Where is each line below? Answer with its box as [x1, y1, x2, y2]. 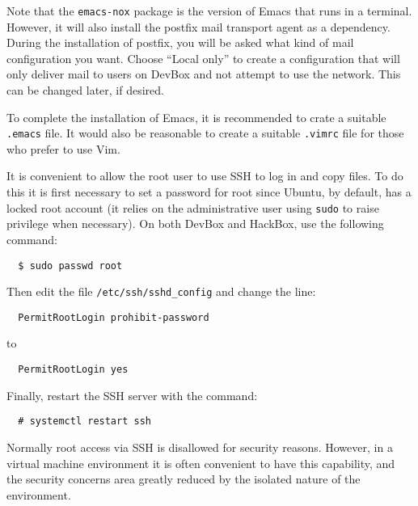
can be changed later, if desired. [6, 82, 164, 99]
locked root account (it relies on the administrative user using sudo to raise [6, 199, 379, 216]
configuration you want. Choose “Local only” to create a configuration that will [6, 49, 400, 66]
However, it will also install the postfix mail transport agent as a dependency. [6, 18, 391, 35]
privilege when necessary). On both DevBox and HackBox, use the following [6, 215, 384, 232]
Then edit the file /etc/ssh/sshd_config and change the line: [6, 283, 316, 300]
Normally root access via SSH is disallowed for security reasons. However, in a [6, 438, 393, 455]
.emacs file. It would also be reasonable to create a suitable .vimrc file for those [6, 124, 404, 141]
